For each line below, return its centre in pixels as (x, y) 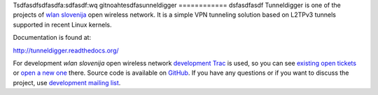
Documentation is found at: (52, 38)
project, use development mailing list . (67, 82)
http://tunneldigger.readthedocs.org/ (66, 50)
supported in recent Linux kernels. (62, 24)
